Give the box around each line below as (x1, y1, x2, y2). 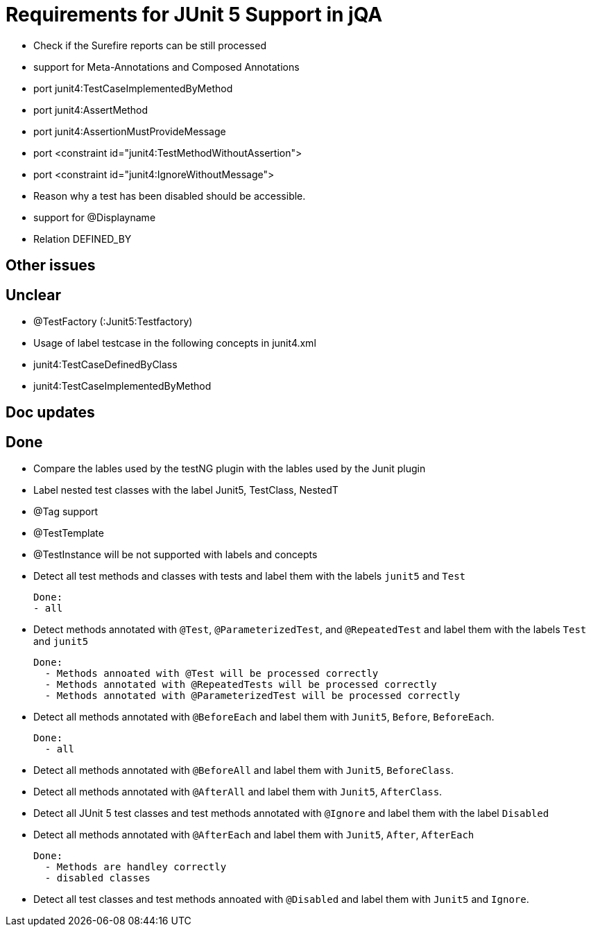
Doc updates (6, 404, 95, 422)
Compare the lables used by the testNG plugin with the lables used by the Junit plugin (33, 463, 426, 475)
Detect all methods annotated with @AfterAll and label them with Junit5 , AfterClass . (33, 786, 443, 798)
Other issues (6, 257, 96, 275)
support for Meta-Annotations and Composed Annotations (33, 60, 300, 73)
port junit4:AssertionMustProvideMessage (33, 125, 226, 137)
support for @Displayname (33, 211, 156, 223)
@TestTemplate (33, 527, 104, 540)
